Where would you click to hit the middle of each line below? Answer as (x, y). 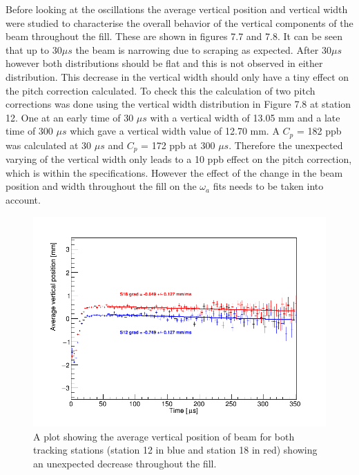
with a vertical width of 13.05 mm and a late (245, 117)
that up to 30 (34, 49)
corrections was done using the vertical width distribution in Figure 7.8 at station (178, 104)
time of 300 (29, 131)
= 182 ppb (319, 131)
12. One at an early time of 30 (70, 117)
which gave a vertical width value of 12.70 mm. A (175, 131)
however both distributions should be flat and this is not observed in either (164, 63)
